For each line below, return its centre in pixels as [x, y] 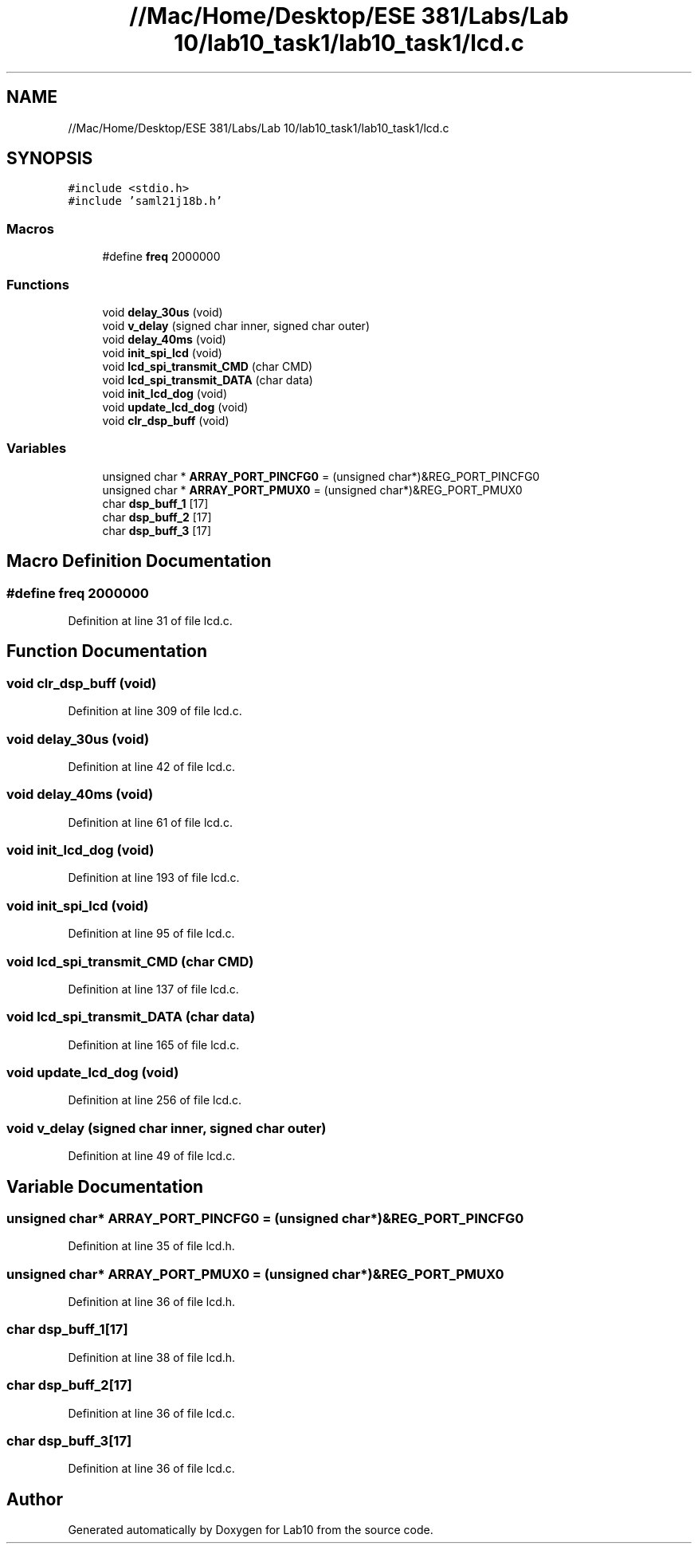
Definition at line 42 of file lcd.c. [152, 766]
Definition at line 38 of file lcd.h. [152, 1357]
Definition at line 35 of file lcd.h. [151, 1246]
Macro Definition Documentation [139, 561]
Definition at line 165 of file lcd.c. [154, 1044]
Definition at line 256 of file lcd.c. [155, 1100]
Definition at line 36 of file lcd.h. [152, 1302]
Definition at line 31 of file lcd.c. [150, 620]
